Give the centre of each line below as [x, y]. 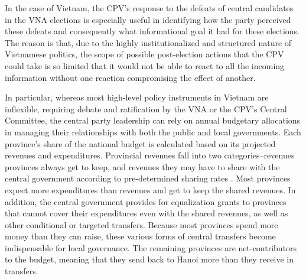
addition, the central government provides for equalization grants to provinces [146, 201]
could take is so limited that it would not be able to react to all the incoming [145, 65]
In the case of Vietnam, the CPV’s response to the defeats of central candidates [149, 8]
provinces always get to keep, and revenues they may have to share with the [142, 166]
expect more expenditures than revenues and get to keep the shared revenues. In [150, 189]
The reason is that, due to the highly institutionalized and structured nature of [148, 42]
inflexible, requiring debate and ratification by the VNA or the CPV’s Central [146, 108]
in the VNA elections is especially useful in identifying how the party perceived [148, 19]
